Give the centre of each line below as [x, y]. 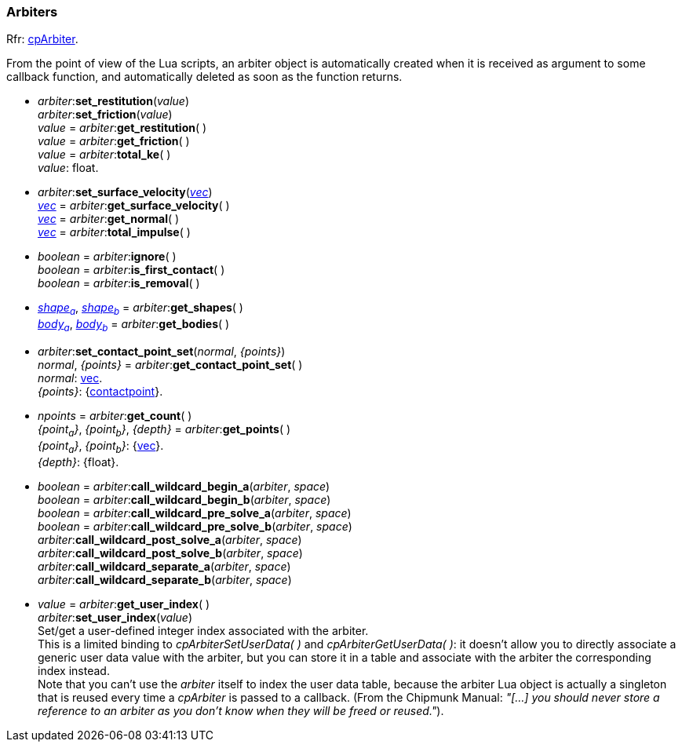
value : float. [68, 168]
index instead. [74, 670]
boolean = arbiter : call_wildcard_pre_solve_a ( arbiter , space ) [195, 513]
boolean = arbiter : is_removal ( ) [119, 283]
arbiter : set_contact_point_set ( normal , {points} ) [162, 351]
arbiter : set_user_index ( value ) [115, 617]
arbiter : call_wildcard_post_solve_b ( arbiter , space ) [170, 553]
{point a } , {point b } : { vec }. [101, 447]
